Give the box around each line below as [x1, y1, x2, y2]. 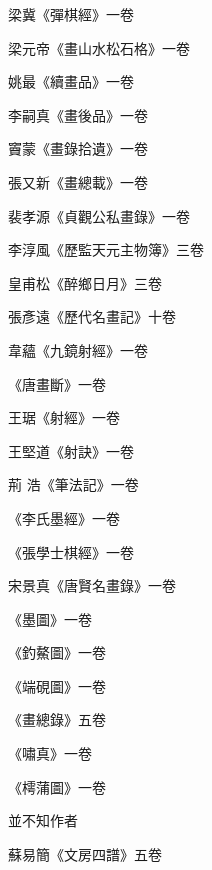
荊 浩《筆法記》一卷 [8, 474, 139, 495]
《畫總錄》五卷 [8, 709, 106, 730]
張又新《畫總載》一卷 [8, 171, 148, 192]
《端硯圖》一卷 [8, 675, 106, 696]
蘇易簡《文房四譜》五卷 [8, 843, 162, 864]
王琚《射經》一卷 [8, 407, 120, 428]
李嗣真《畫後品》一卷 [8, 104, 148, 125]
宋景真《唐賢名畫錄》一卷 [8, 575, 176, 596]
